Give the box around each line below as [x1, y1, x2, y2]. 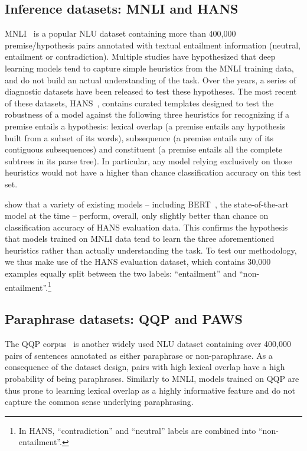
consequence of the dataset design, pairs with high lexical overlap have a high [5, 361, 285, 373]
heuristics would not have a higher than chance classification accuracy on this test [5, 166, 302, 179]
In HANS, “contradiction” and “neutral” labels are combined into [18, 424, 256, 436]
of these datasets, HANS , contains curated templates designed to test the [5, 96, 274, 109]
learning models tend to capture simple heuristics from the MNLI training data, [5, 61, 294, 74]
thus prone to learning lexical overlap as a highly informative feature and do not [5, 384, 295, 396]
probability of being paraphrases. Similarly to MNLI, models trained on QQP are [5, 372, 299, 384]
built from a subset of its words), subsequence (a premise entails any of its [5, 131, 273, 144]
